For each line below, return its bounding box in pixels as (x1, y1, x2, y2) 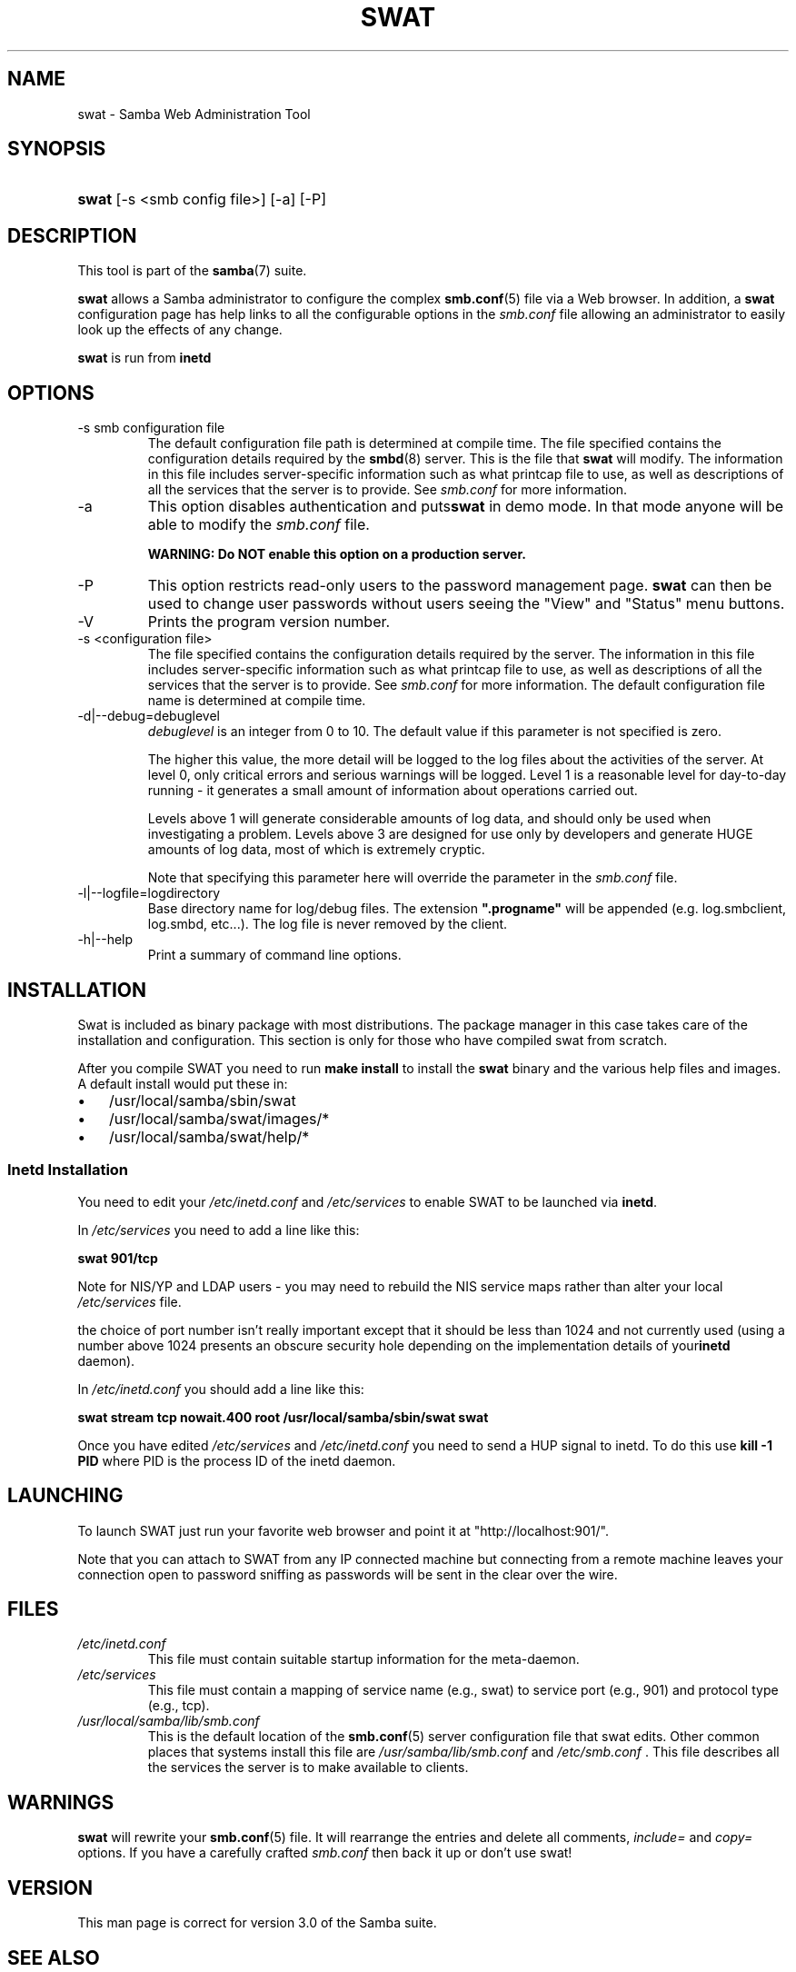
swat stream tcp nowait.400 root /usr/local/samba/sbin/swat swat (77, 1409, 489, 1425)
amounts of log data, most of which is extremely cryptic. (147, 842, 485, 858)
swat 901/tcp (77, 1250, 158, 1266)
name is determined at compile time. (147, 692, 366, 709)
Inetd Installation (7, 1160, 129, 1180)
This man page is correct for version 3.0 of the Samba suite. (77, 1915, 437, 1931)
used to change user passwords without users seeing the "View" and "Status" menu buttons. (147, 594, 785, 613)
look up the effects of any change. (77, 322, 283, 338)
